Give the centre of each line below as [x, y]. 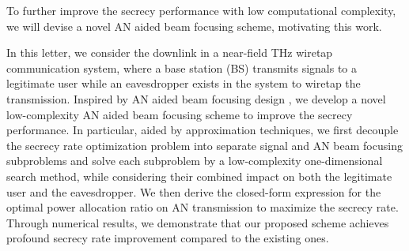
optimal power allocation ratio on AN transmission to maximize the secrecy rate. [203, 207]
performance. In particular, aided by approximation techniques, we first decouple [203, 130]
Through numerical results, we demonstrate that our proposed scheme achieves [198, 222]
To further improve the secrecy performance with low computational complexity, [201, 10]
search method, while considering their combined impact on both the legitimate [199, 176]
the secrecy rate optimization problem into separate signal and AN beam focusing [204, 145]
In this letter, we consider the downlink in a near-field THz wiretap [170, 52]
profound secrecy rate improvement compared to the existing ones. [168, 238]
